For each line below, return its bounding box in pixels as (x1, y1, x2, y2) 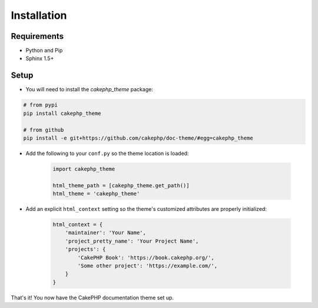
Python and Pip (25, 47, 63, 54)
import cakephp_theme (52, 165, 115, 172)
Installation (11, 9, 67, 22)
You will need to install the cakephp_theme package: (25, 86, 153, 93)
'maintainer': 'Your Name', (65, 230, 147, 236)
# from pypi (23, 102, 58, 108)
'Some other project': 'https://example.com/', (77, 262, 218, 269)
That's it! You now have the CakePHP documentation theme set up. (11, 294, 174, 301)
